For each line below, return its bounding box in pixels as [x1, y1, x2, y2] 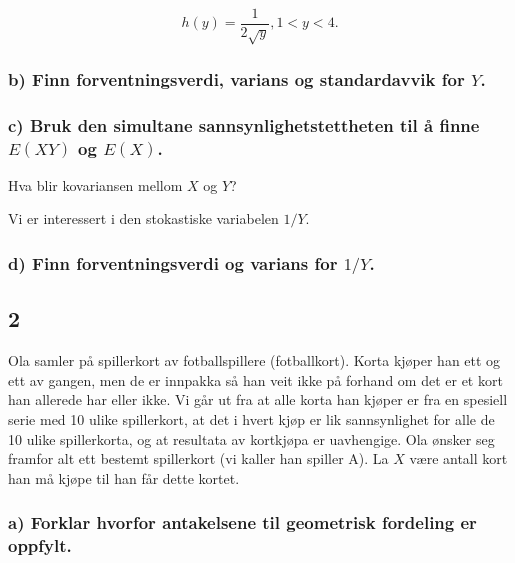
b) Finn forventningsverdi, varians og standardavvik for [8, 66, 465, 91]
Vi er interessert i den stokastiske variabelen [8, 208, 279, 229]
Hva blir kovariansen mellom [8, 174, 183, 195]
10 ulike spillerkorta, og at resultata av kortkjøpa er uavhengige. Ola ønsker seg [8, 428, 495, 449]
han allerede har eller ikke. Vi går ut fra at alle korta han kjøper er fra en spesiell [8, 389, 508, 410]
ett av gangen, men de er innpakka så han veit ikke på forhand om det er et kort [8, 369, 503, 390]
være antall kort [409, 448, 508, 469]
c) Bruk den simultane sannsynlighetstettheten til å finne [8, 112, 480, 137]
